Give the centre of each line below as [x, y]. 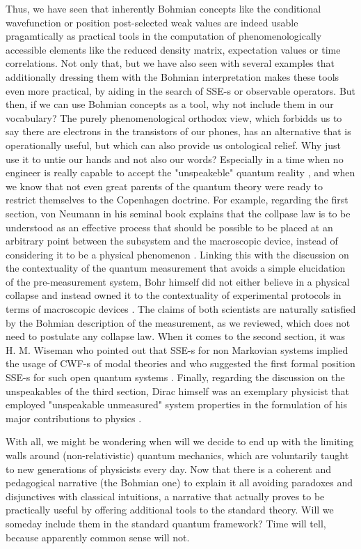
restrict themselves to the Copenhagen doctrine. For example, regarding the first [177, 200]
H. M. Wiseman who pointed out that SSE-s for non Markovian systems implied [177, 349]
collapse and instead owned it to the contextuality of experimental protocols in [174, 295]
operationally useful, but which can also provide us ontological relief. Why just [173, 145]
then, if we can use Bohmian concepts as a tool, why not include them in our [170, 104]
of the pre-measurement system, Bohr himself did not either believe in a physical [178, 281]
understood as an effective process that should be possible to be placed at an [169, 227]
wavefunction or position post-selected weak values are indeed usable [152, 22]
